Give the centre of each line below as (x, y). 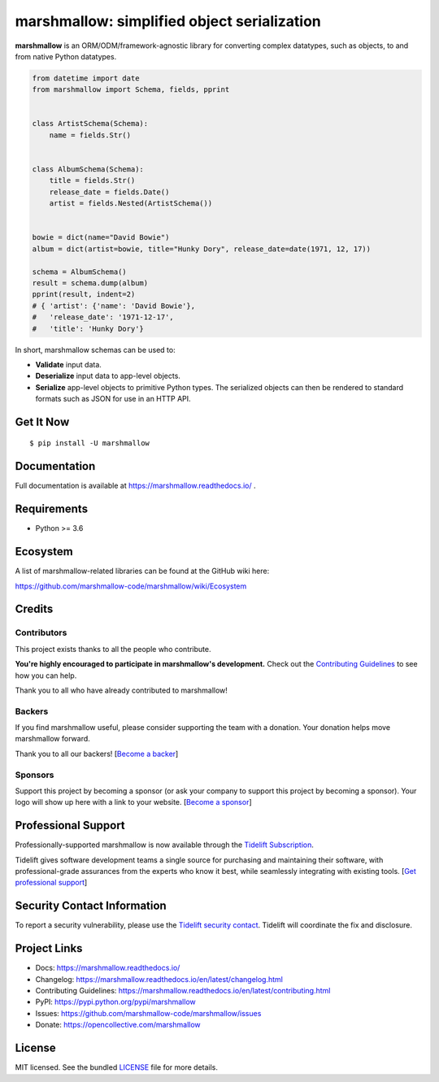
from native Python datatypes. (66, 56)
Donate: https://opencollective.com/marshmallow (118, 1025)
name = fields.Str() (90, 135)
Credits (34, 609)
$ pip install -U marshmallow (90, 443)
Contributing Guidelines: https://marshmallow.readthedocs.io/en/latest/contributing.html (183, 991)
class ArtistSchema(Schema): (90, 124)
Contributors (41, 632)
